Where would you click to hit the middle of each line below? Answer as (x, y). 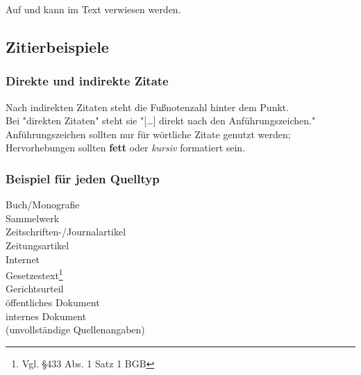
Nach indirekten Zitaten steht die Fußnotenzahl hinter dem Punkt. (148, 107)
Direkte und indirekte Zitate (87, 81)
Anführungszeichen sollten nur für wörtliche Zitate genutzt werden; (148, 134)
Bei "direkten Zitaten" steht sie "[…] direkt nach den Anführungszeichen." (161, 120)
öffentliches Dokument (53, 302)
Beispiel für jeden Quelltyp (83, 178)
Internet (23, 259)
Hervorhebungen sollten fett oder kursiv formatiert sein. (126, 148)
